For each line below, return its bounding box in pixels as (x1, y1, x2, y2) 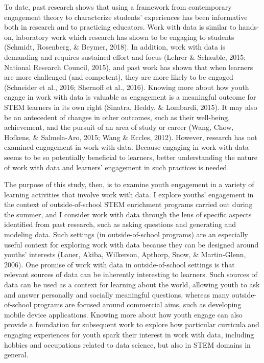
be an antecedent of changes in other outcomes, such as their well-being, (4, 111, 230, 122)
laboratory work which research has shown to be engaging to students (16, 31, 234, 42)
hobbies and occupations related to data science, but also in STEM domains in (4, 339, 251, 350)
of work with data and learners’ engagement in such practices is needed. (4, 162, 229, 172)
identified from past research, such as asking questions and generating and (4, 219, 236, 230)
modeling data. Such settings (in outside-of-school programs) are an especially (4, 229, 248, 240)
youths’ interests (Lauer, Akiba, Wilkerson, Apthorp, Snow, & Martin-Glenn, (4, 249, 246, 260)
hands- (238, 21, 259, 32)
